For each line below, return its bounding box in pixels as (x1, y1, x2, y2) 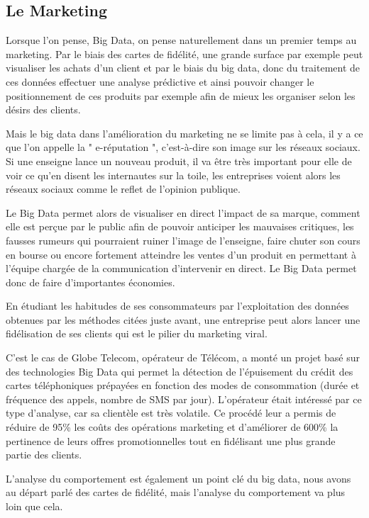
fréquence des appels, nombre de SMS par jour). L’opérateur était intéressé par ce (6, 391, 362, 406)
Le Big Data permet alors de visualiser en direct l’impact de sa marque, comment (6, 205, 360, 220)
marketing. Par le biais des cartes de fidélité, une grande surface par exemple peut (6, 46, 363, 61)
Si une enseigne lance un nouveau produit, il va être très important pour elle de (6, 153, 352, 168)
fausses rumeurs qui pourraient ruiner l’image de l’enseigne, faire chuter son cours (6, 232, 360, 247)
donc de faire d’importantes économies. (6, 274, 175, 289)
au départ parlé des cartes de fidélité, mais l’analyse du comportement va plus (6, 485, 346, 500)
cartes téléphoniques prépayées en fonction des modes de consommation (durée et (6, 378, 360, 393)
